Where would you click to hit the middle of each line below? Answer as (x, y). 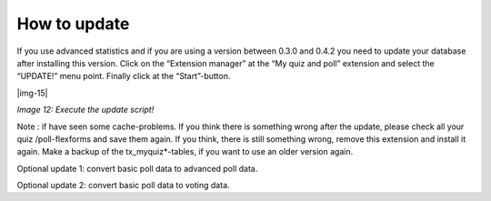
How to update (73, 24)
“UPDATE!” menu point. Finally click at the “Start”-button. (124, 76)
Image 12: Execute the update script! (85, 110)
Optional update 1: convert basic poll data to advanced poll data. (137, 168)
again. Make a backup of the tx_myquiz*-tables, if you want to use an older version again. (185, 152)
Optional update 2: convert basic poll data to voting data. (124, 186)
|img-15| (32, 93)
